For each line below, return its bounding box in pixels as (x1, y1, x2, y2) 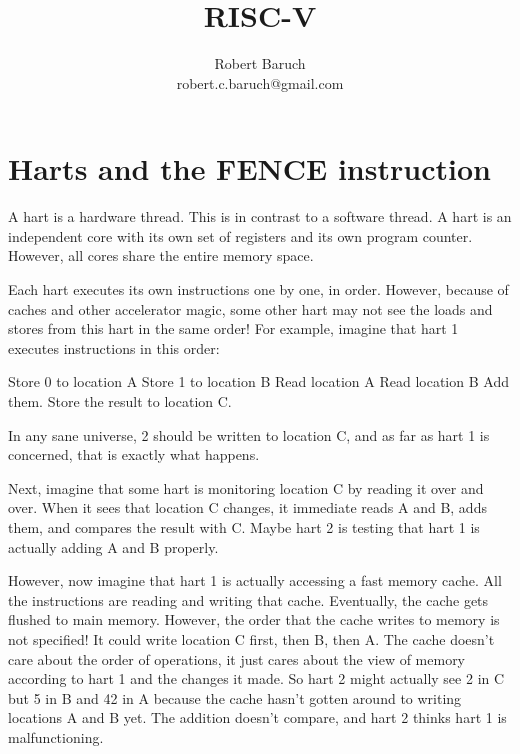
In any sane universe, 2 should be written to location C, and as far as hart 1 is (8, 424, 490, 445)
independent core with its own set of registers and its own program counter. (8, 225, 473, 246)
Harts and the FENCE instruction (8, 148, 491, 189)
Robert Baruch (214, 53, 306, 74)
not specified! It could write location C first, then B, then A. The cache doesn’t (8, 628, 495, 649)
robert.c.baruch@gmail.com (176, 72, 344, 93)
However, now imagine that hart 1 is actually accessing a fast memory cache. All (8, 570, 502, 591)
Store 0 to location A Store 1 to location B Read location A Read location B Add (8, 371, 509, 392)
